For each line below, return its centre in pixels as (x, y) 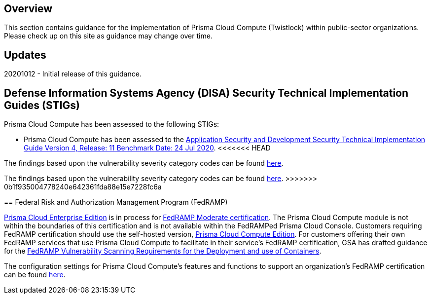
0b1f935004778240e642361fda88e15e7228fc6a (83, 187)
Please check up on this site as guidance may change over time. (108, 36)
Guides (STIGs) (42, 105)
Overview (28, 9)
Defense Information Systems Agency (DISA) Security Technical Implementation (206, 93)
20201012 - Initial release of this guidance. (73, 74)
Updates (25, 55)
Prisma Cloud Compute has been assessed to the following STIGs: (112, 124)
